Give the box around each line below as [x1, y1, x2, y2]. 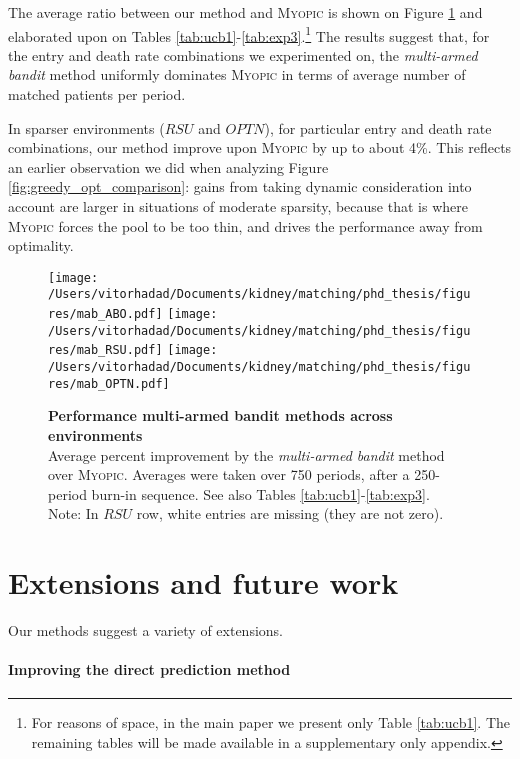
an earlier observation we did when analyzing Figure [8, 156, 329, 177]
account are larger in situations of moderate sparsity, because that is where [8, 196, 468, 216]
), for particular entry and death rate [264, 117, 492, 138]
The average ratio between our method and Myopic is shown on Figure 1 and [8, 2, 483, 22]
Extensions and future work [8, 562, 399, 603]
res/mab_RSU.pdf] [48, 343, 163, 358]
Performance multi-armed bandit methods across [48, 405, 393, 426]
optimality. [8, 235, 74, 256]
